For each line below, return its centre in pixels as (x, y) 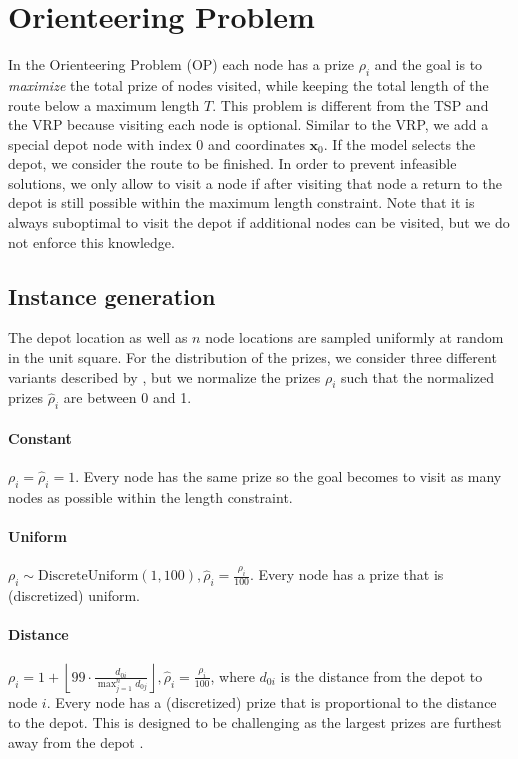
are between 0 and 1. (127, 397)
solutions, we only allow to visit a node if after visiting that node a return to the (255, 182)
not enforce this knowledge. (91, 241)
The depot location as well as (98, 337)
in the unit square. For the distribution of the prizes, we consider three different (252, 357)
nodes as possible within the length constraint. (150, 496)
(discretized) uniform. (74, 595)
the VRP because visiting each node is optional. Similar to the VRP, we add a (248, 124)
